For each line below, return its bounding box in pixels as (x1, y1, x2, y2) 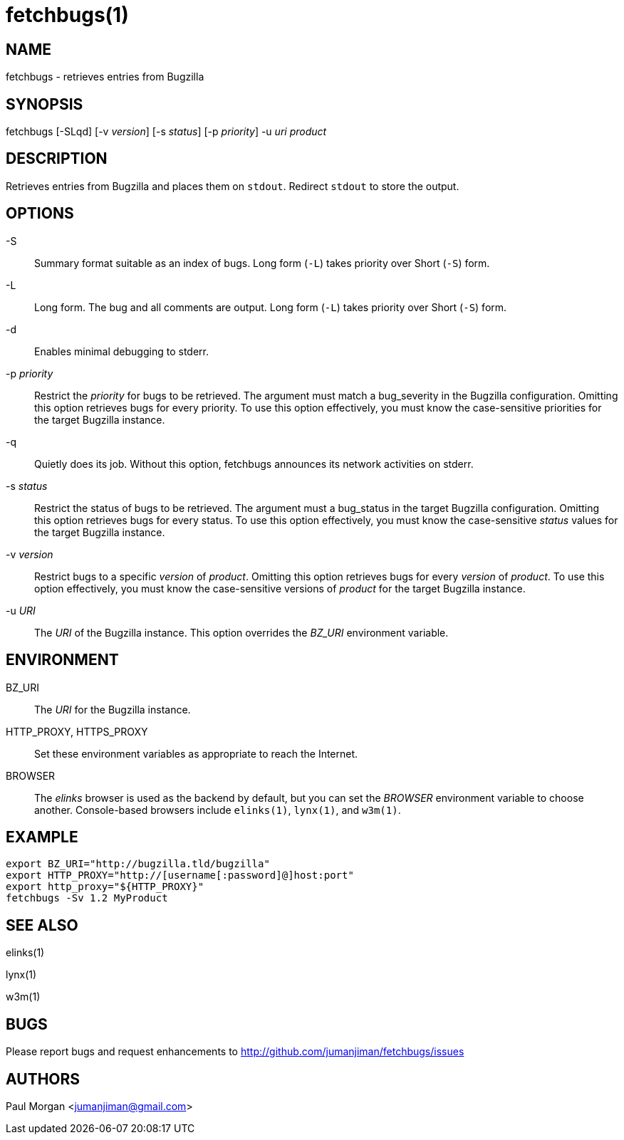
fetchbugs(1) (6, 3, 129, 27)
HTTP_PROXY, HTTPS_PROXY (6, 725, 148, 738)
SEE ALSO (6, 916, 78, 934)
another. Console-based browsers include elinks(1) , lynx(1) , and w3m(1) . (34, 803, 401, 816)
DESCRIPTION (6, 150, 108, 168)
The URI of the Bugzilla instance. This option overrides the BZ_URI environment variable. (34, 626, 449, 639)
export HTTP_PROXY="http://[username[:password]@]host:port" (6, 869, 354, 882)
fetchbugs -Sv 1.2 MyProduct (6, 892, 168, 904)
